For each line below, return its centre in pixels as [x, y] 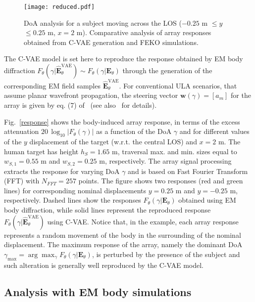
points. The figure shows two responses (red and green [161, 181]
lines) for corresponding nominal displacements [75, 190]
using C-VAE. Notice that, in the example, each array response [143, 221]
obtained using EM [207, 200]
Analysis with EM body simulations [98, 291]
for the [241, 95]
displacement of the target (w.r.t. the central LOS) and [113, 141]
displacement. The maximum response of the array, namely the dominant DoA [123, 244]
